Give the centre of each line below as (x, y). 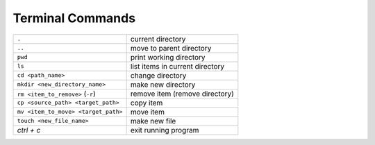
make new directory (163, 85)
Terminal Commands (74, 18)
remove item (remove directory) (182, 94)
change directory (158, 75)
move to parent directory (171, 48)
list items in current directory (177, 66)
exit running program (165, 130)
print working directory (168, 57)
